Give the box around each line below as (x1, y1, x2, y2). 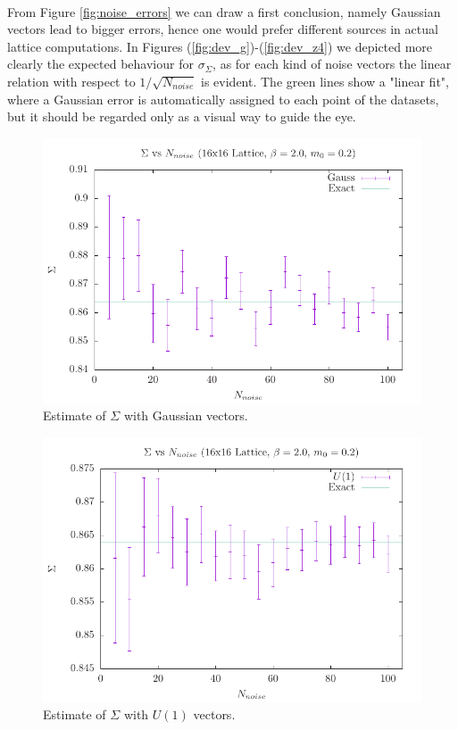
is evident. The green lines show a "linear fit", (201, 71, 449, 90)
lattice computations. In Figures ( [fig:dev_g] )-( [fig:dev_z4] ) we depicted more (7, 37, 433, 55)
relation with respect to (7, 71, 136, 90)
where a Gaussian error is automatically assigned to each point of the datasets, (7, 89, 439, 108)
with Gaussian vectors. (123, 406, 248, 425)
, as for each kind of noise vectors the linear (212, 54, 452, 73)
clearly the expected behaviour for (7, 54, 194, 73)
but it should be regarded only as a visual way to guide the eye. (7, 107, 356, 126)
